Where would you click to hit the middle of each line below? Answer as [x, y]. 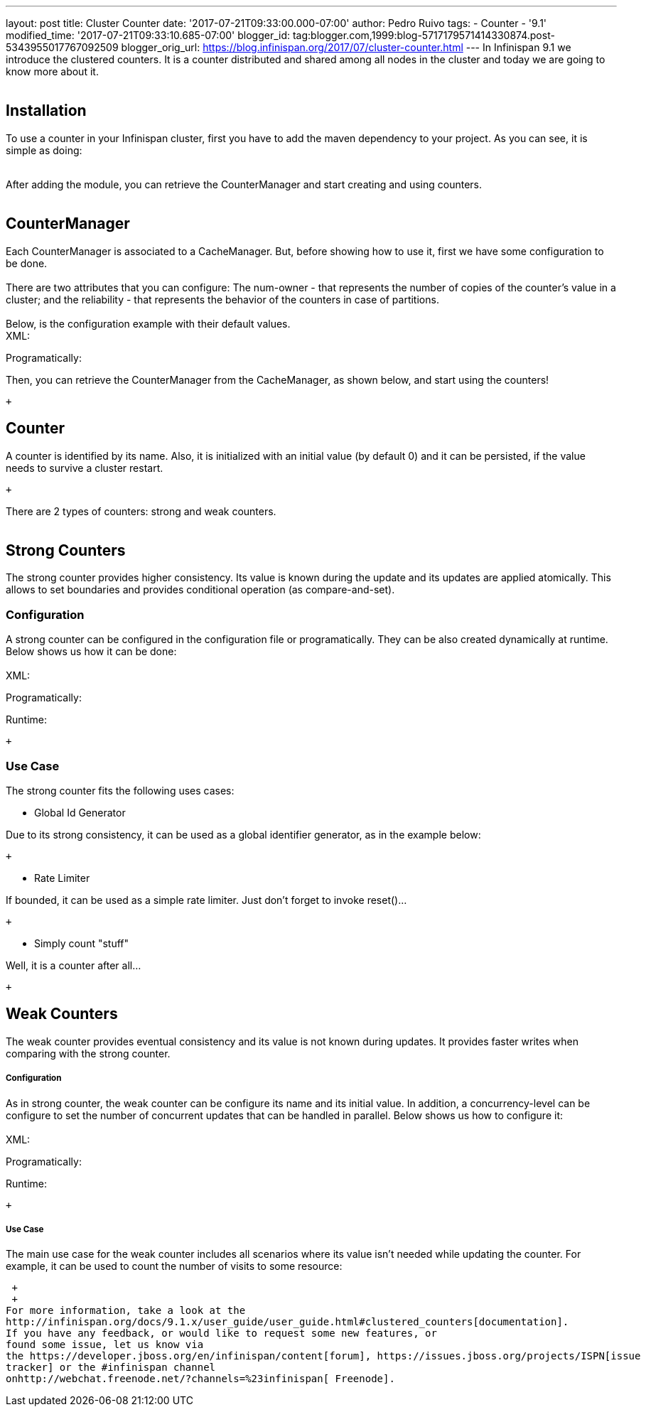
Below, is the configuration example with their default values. [148, 323]
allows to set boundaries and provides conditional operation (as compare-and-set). [200, 590]
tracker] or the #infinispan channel [111, 1368]
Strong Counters [66, 550]
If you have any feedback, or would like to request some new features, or [221, 1333]
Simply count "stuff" [82, 943]
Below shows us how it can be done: [91, 652]
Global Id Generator [80, 812]
